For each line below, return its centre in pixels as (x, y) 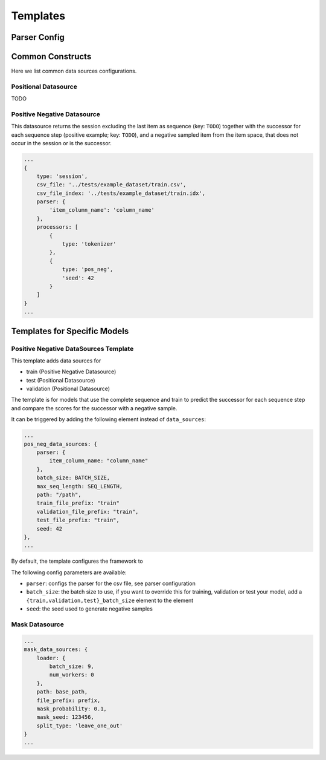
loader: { (51, 658)
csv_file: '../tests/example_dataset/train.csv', (111, 185)
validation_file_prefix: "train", (88, 512)
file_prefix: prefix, (69, 700)
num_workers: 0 (72, 675)
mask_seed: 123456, (66, 717)
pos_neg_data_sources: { (61, 444)
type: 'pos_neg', (88, 270)
